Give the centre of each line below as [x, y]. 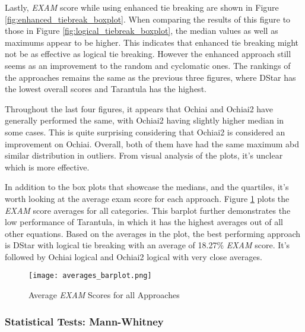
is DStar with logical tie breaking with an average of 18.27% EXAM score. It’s [147, 245]
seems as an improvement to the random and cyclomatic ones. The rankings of [148, 65]
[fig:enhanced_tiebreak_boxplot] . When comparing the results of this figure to [148, 19]
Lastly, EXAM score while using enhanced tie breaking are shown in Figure [142, 7]
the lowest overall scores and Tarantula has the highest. [106, 89]
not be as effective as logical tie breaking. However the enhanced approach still [148, 54]
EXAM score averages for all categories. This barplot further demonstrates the [148, 210]
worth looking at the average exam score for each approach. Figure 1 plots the [147, 198]
